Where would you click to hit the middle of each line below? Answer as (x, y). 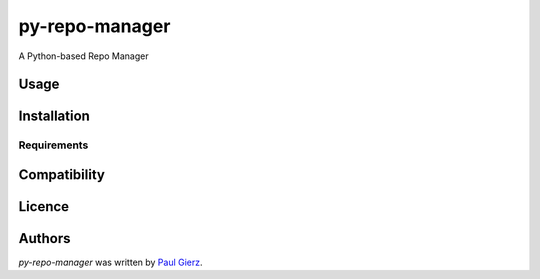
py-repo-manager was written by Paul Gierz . (111, 262)
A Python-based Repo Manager (83, 56)
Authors (44, 238)
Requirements (53, 145)
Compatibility (61, 174)
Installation (54, 116)
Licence (44, 206)
